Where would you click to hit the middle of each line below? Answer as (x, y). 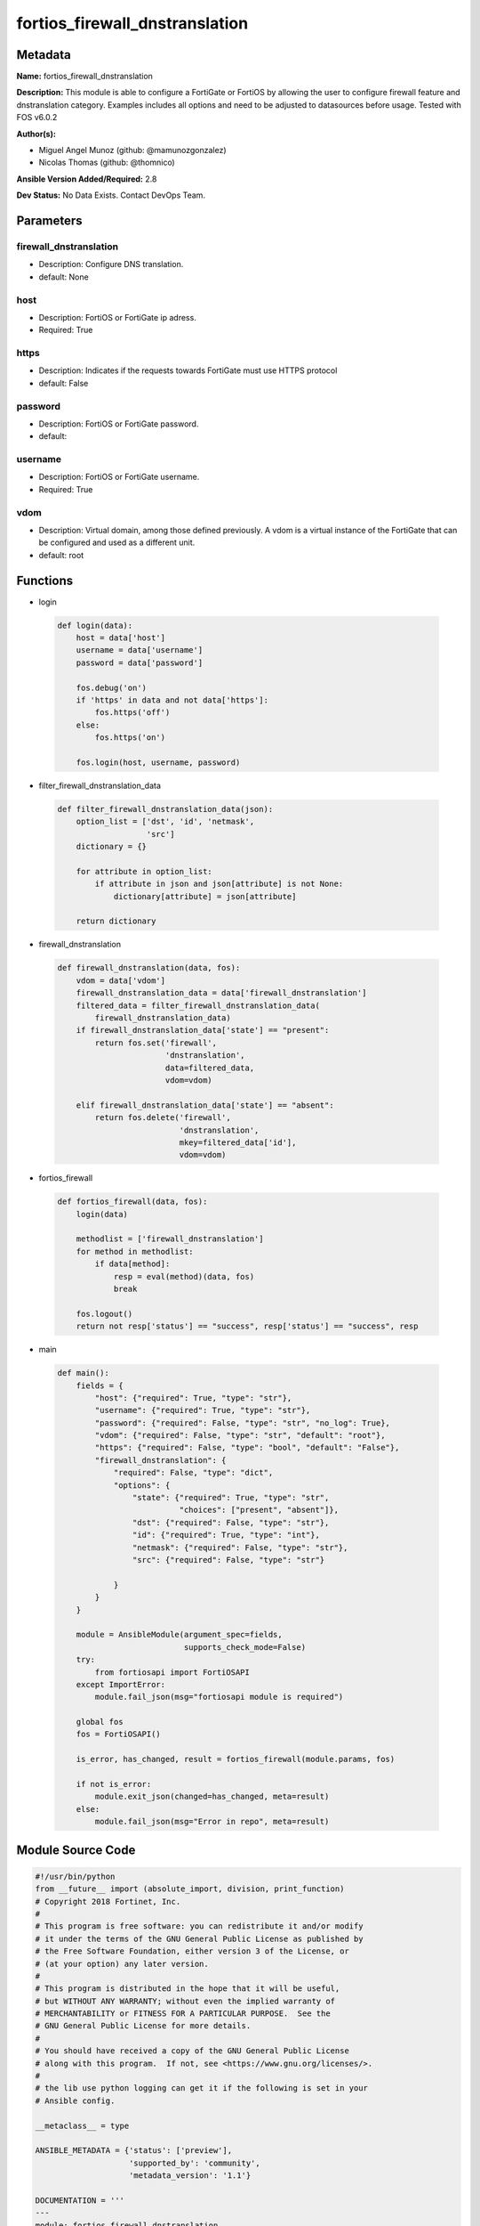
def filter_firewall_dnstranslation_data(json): (165, 809)
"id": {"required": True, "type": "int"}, (226, 1535)
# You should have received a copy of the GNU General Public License (192, 2051)
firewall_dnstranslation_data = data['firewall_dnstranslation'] (221, 993)
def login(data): (95, 625)
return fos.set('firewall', (156, 1043)
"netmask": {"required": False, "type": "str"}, (240, 1548)
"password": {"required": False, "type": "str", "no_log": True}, (243, 1423)
